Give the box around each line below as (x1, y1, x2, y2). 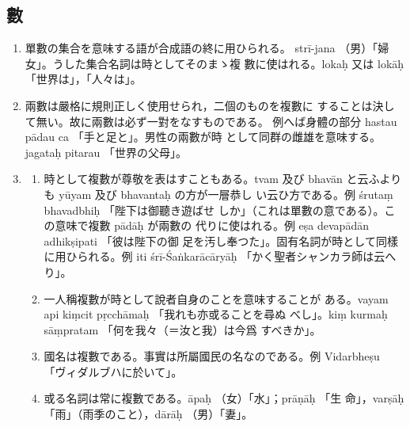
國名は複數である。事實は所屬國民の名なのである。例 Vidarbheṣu (44, 348, 380, 364)
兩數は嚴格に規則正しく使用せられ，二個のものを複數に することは (25, 97, 373, 113)
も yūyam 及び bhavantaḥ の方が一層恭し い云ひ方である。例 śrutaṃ (44, 185, 393, 202)
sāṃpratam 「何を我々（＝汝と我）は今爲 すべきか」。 (44, 321, 321, 337)
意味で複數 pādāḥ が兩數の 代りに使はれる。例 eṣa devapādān (55, 217, 369, 234)
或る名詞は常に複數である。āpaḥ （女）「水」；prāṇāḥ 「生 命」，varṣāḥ (44, 390, 404, 406)
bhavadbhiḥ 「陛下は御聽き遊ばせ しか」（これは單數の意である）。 (44, 201, 385, 218)
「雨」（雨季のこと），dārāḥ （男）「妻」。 (44, 406, 253, 422)
